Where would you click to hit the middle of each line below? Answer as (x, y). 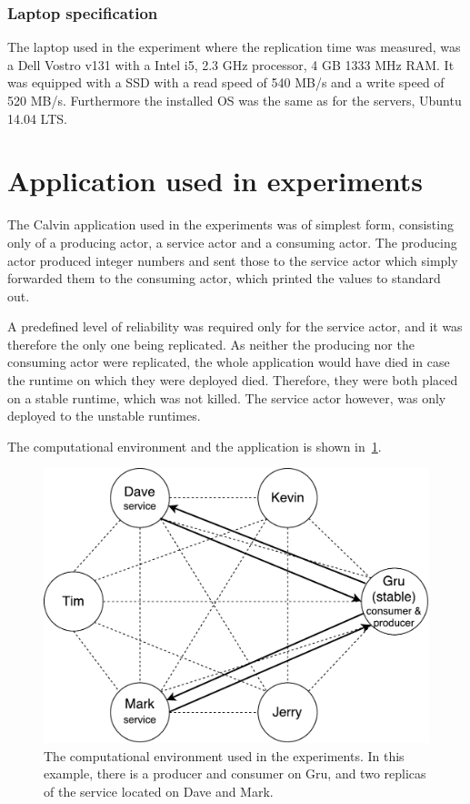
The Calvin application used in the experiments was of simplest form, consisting (230, 224)
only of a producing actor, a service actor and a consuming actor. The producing (232, 242)
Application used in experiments (215, 181)
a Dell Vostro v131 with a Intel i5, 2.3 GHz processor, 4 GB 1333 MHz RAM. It (231, 64)
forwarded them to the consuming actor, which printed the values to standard (224, 278)
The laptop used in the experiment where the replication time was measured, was (234, 47)
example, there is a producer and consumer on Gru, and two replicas (235, 773)
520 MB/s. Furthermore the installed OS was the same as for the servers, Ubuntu (235, 100)
